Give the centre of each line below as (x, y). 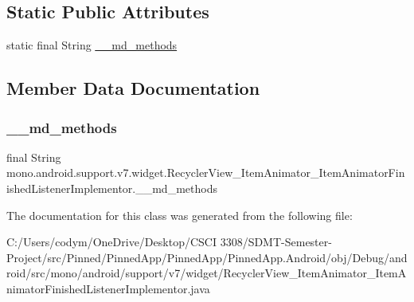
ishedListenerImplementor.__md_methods (112, 188)
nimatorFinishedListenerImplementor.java (108, 288)
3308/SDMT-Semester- (276, 242)
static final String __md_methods (92, 45)
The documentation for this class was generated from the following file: (180, 215)
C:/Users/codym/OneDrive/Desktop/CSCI (111, 242)
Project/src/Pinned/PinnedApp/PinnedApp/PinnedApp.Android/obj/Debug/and (207, 257)
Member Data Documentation (133, 88)
